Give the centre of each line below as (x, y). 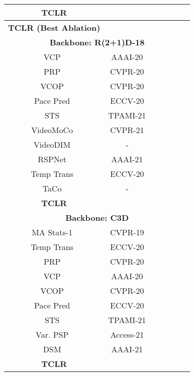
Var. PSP (52, 334)
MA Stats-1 (52, 232)
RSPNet (52, 159)
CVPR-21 (127, 130)
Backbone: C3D (97, 217)
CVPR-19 (127, 232)
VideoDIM (52, 144)
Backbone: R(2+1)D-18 (97, 42)
